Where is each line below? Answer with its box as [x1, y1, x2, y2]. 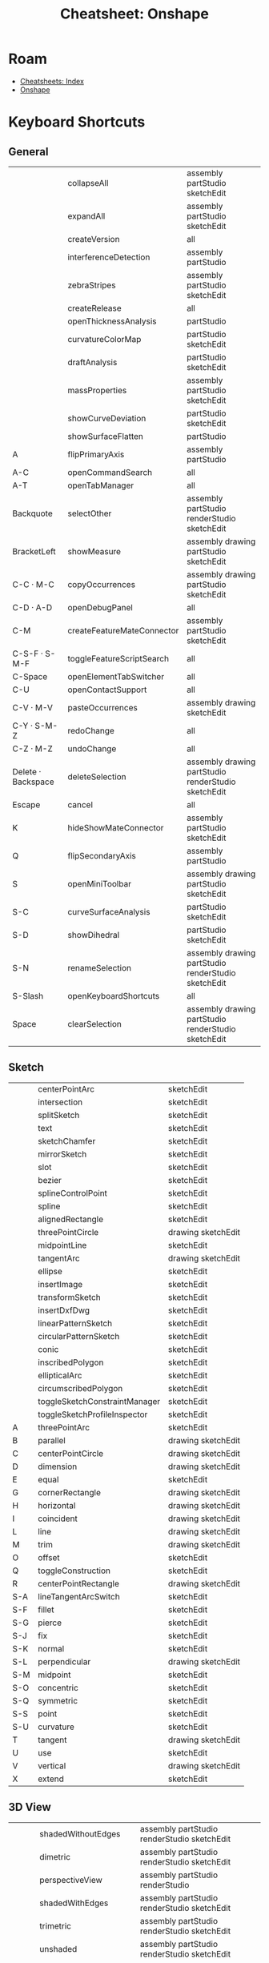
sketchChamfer [38, 1135, 96, 1146]
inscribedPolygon [38, 1357, 104, 1368]
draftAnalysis [67, 356, 118, 368]
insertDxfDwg [38, 1305, 90, 1316]
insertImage [38, 1278, 83, 1289]
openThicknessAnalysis [67, 316, 157, 327]
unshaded [39, 1943, 78, 1954]
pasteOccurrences [67, 702, 138, 713]
